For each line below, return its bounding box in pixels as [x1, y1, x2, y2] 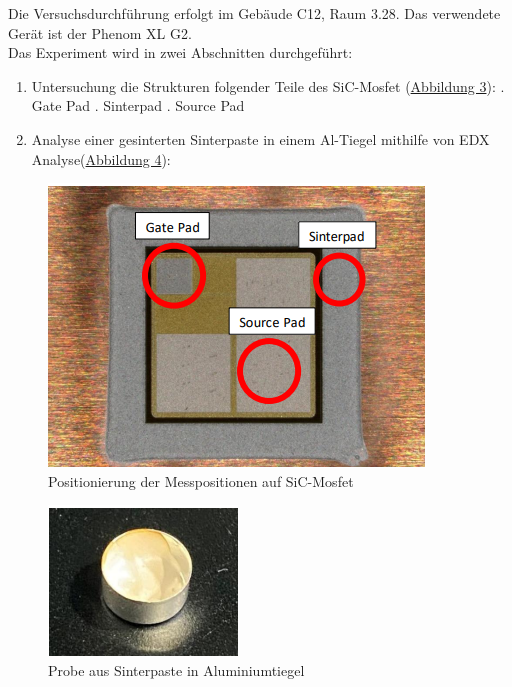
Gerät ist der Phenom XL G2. [8, 22, 192, 43]
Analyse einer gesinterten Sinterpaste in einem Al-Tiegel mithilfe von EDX [31, 128, 490, 149]
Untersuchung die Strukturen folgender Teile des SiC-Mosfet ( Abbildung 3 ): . [31, 75, 505, 96]
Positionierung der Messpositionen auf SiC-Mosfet [48, 470, 354, 491]
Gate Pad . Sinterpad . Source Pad [31, 95, 245, 116]
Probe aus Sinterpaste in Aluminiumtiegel [48, 659, 305, 680]
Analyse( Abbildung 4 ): [31, 148, 171, 169]
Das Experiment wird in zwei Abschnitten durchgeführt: [8, 42, 353, 63]
